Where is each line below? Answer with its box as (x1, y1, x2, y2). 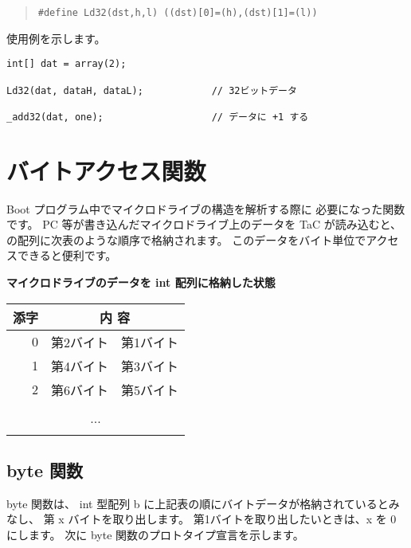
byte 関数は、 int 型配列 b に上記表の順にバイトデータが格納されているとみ (6, 495, 400, 511)
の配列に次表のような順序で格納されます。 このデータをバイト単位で (6, 231, 366, 248)
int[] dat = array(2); (6, 58, 127, 70)
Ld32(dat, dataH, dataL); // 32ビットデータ (6, 84, 297, 96)
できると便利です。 (17, 247, 117, 264)
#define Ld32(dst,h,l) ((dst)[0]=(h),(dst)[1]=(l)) (37, 7, 318, 18)
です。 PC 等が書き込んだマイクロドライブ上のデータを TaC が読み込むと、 (6, 216, 402, 233)
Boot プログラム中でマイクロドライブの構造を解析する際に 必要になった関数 (6, 200, 405, 217)
